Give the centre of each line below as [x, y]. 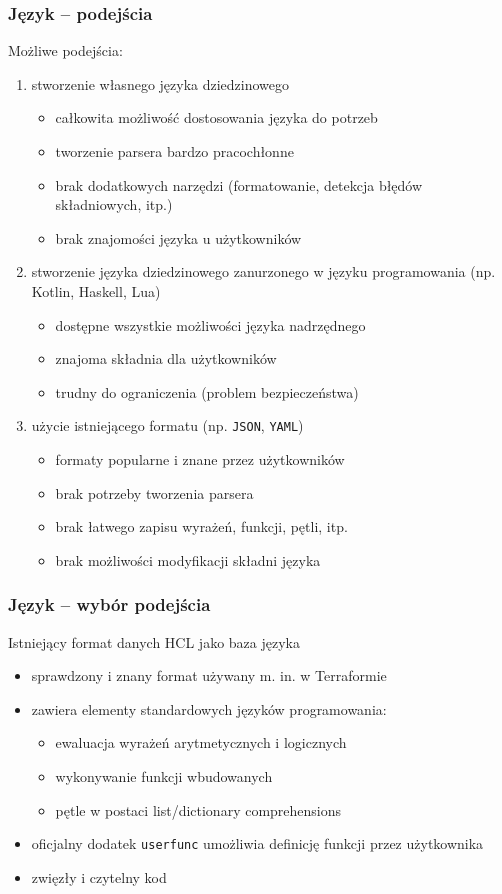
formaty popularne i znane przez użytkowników [200, 459]
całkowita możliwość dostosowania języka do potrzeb [216, 117]
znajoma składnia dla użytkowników [166, 358]
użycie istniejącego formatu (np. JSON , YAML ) [167, 425]
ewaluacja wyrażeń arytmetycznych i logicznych [201, 742]
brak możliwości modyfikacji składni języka [188, 559]
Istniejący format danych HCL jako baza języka [154, 641]
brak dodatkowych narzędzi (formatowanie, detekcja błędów [239, 184]
